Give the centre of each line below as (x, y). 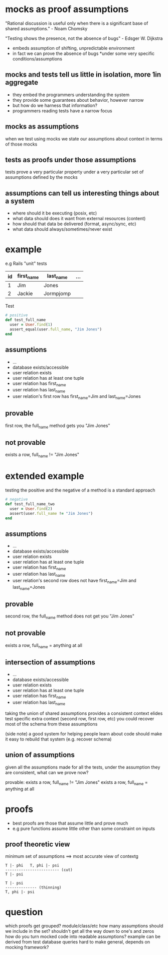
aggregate (22, 82)
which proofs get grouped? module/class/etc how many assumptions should (84, 926)
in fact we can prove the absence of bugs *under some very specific (83, 53)
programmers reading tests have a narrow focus (62, 111)
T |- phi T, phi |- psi (32, 866)
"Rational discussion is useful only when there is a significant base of (77, 23)
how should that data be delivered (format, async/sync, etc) (74, 224)
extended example (45, 476)
